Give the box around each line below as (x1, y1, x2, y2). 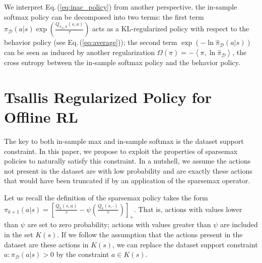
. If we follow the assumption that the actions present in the (57, 229, 243, 240)
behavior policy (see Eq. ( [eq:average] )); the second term (4, 37, 177, 47)
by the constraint (56, 249, 109, 259)
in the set (4, 229, 33, 240)
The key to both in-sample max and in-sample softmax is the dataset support (4, 136, 244, 146)
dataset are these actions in (4, 239, 89, 249)
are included (220, 219, 258, 230)
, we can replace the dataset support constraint (112, 239, 258, 249)
